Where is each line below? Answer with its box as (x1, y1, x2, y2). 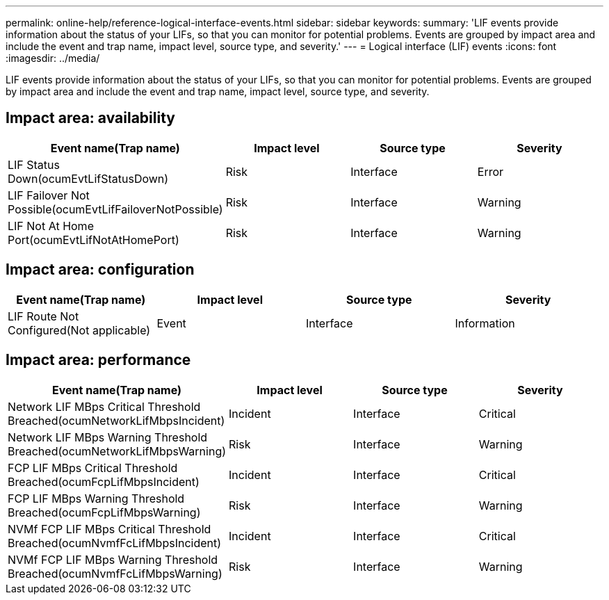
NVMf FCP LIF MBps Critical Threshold (8, 521, 211, 536)
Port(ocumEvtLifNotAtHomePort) (8, 232, 179, 247)
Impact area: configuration (6, 261, 195, 279)
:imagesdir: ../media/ (6, 52, 100, 64)
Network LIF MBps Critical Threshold (8, 399, 201, 414)
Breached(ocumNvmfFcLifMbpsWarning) (8, 566, 222, 581)
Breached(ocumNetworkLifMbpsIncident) (8, 413, 225, 428)
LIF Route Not (8, 309, 79, 323)
